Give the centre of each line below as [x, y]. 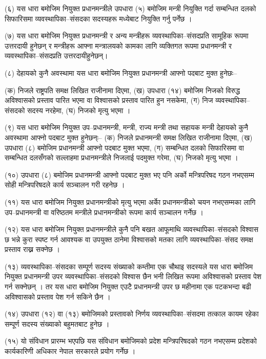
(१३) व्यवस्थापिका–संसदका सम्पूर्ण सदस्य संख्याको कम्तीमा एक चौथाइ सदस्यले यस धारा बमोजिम [129, 266]
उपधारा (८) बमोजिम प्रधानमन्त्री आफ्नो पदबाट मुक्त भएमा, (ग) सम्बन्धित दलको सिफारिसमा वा [124, 147]
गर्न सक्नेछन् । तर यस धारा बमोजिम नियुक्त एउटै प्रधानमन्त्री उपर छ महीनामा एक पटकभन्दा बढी [128, 287]
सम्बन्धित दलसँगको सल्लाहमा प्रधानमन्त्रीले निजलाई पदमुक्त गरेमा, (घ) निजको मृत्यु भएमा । [121, 157]
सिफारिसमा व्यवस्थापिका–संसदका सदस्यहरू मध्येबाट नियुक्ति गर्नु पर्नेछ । [98, 18]
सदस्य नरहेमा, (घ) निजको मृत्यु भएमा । [79, 110]
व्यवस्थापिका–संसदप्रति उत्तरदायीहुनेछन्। [56, 56]
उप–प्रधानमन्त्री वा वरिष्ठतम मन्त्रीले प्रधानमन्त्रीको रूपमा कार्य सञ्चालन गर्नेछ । [104, 212]
